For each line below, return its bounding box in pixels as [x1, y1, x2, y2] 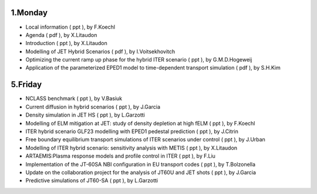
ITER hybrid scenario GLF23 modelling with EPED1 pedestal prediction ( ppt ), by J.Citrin [25, 128, 239, 135]
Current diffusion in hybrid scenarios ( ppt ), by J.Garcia [25, 103, 161, 110]
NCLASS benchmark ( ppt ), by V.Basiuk [25, 95, 123, 102]
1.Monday [11, 8, 48, 18]
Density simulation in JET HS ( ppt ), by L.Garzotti [25, 111, 145, 118]
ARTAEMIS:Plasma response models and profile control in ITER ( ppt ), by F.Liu [25, 152, 215, 159]
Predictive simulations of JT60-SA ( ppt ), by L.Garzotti [25, 177, 158, 184]
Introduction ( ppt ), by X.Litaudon [25, 40, 108, 47]
